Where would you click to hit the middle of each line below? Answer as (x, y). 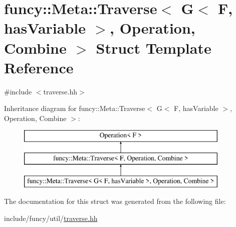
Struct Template (154, 47)
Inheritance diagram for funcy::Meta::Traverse (75, 108)
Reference (39, 67)
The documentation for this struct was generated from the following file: (115, 201)
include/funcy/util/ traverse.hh (51, 218)
